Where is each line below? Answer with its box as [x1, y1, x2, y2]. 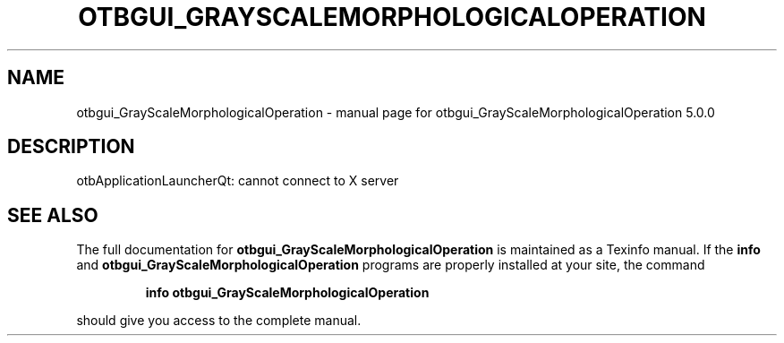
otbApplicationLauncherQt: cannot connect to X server [76, 173, 399, 189]
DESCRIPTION [7, 135, 135, 159]
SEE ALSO [7, 203, 98, 227]
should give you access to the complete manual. [76, 313, 362, 329]
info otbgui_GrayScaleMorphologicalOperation [145, 285, 430, 301]
